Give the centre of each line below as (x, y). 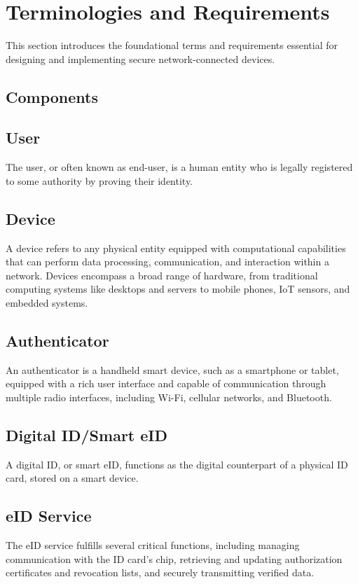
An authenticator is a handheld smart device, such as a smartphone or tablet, (172, 369)
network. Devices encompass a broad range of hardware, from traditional (162, 275)
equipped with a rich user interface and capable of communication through (166, 383)
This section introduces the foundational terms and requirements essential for (172, 45)
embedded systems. (47, 303)
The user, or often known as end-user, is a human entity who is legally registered (179, 167)
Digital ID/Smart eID (87, 435)
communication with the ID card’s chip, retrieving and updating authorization (174, 558)
